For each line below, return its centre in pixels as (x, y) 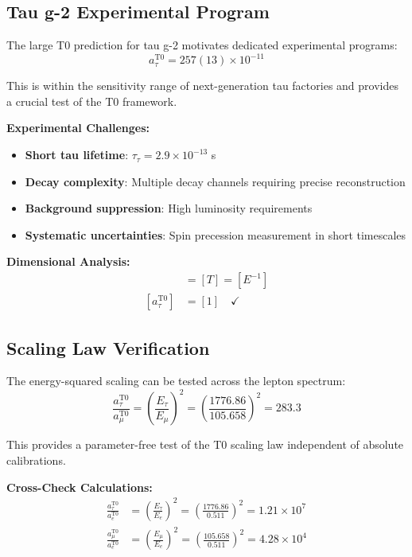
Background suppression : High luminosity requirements (169, 208)
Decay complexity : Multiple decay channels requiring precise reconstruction (215, 181)
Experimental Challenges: (78, 128)
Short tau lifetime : (77, 155)
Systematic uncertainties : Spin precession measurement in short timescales (216, 234)
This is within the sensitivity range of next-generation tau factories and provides (202, 86)
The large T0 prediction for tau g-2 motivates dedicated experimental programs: (202, 45)
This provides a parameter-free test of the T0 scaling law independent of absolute (205, 444)
